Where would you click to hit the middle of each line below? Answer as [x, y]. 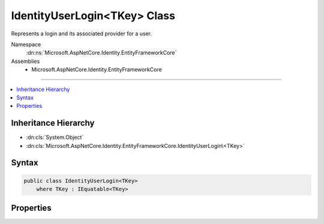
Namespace [26, 44]
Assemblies [25, 61]
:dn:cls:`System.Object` [55, 137]
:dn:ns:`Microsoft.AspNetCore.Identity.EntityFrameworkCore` [101, 53]
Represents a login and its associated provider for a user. [82, 34]
